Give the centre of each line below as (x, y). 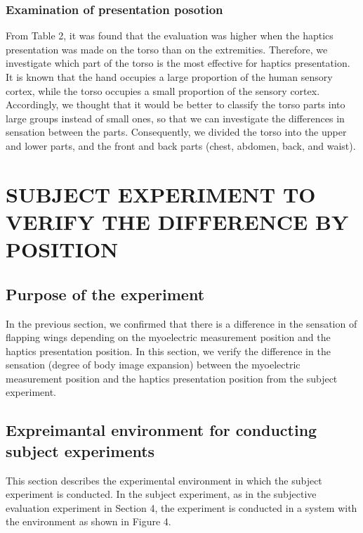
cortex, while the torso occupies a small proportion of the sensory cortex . (163, 90)
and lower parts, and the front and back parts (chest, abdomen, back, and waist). (181, 145)
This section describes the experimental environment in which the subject (164, 480)
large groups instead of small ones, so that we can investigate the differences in (175, 118)
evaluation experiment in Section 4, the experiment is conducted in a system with (181, 507)
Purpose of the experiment (105, 294)
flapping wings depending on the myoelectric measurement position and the (168, 337)
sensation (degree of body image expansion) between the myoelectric (153, 365)
